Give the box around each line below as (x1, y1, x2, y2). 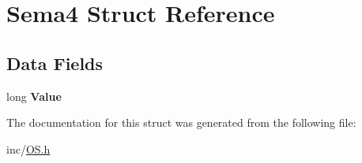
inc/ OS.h (6, 140, 51, 157)
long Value (6, 87, 62, 104)
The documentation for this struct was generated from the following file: (6, 114, 356, 131)
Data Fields (6, 50, 104, 75)
